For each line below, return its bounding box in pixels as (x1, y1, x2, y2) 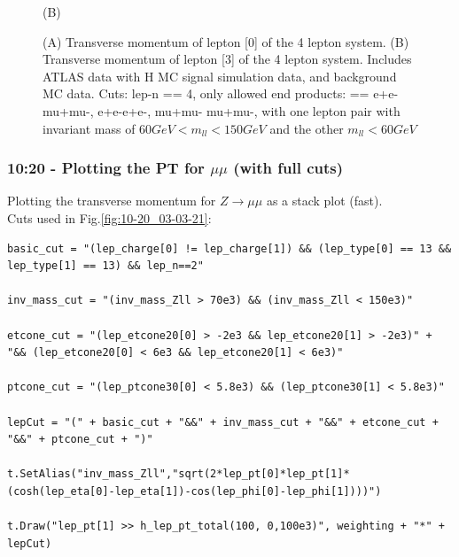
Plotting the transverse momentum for (7, 191, 216, 210)
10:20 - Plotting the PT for (7, 157, 205, 179)
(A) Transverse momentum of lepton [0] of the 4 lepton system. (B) (43, 32, 409, 50)
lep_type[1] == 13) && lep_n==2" (7, 259, 204, 273)
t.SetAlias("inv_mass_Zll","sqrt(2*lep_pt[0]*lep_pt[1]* (7, 468, 350, 481)
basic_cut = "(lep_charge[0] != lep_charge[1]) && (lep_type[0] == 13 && (7, 242, 452, 255)
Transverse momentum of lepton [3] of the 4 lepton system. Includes (43, 50, 412, 68)
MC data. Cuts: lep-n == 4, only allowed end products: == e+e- (43, 84, 399, 103)
